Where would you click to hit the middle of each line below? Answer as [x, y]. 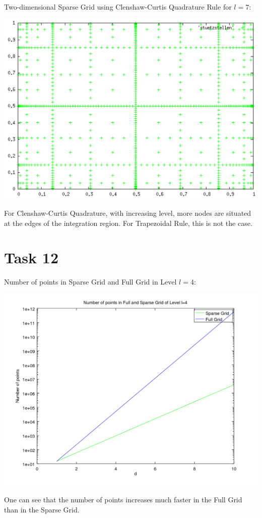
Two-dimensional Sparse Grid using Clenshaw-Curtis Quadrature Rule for [118, 7]
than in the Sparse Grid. [42, 509]
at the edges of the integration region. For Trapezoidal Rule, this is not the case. [128, 223]
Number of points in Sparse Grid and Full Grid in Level [90, 282]
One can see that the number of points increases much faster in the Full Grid [123, 500]
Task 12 [31, 257]
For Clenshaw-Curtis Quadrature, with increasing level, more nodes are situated [128, 213]
